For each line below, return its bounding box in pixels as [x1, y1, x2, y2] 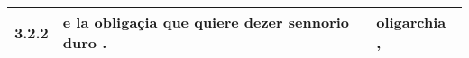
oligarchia [376, 12, 446, 32]
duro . [62, 32, 107, 53]
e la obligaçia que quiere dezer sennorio [62, 12, 349, 32]
